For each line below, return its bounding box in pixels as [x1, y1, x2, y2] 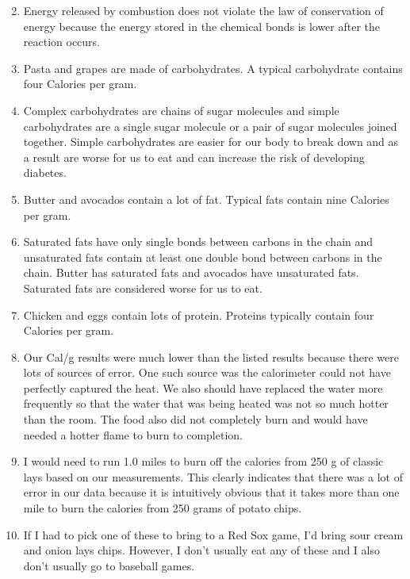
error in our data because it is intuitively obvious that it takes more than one [23, 484, 400, 500]
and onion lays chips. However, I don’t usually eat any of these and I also [23, 542, 380, 558]
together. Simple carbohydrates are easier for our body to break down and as [23, 133, 399, 150]
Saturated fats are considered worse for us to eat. [23, 279, 262, 296]
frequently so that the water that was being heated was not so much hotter [23, 395, 389, 412]
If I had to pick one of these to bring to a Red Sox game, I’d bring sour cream [23, 526, 404, 543]
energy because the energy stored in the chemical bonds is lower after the [23, 17, 381, 34]
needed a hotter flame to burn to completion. [23, 426, 243, 443]
